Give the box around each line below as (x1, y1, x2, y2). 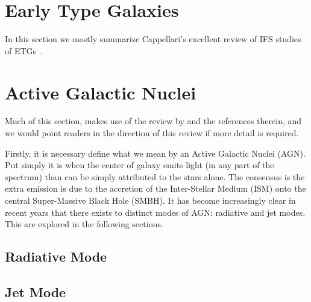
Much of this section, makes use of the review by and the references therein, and (5, 115, 302, 127)
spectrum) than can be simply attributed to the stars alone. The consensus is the (5, 170, 305, 183)
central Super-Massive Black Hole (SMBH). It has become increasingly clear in (5, 194, 296, 206)
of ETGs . (5, 44, 42, 57)
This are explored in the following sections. (5, 218, 163, 230)
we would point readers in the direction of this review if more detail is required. (5, 127, 299, 139)
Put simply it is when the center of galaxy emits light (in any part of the (5, 159, 274, 171)
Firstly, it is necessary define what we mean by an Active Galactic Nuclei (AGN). (5, 146, 306, 159)
